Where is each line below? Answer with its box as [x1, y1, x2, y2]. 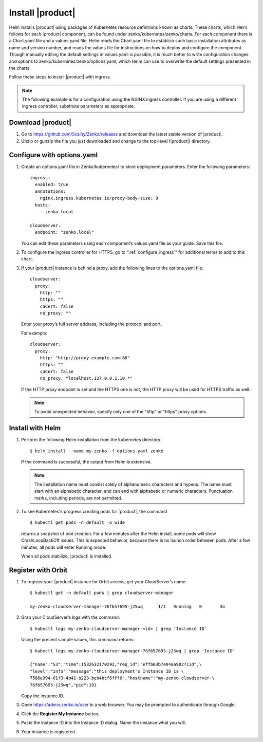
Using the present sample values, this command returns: [21, 637, 135, 643]
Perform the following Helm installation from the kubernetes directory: [21, 437, 162, 443]
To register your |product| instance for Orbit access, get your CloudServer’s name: [21, 578, 187, 584]
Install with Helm [9, 424, 61, 432]
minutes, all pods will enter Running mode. [21, 544, 107, 550]
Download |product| [9, 118, 72, 127]
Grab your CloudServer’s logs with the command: [21, 614, 120, 620]
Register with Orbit [9, 566, 68, 574]
